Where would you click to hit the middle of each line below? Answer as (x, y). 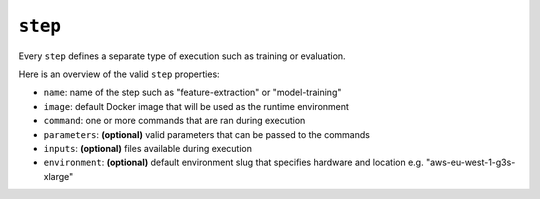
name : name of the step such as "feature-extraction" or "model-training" (192, 92)
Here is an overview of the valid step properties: (119, 74)
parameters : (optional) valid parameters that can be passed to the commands (206, 134)
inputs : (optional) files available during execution (147, 148)
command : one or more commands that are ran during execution (174, 121)
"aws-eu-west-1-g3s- (470, 162)
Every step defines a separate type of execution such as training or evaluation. (182, 56)
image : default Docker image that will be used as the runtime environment (196, 106)
